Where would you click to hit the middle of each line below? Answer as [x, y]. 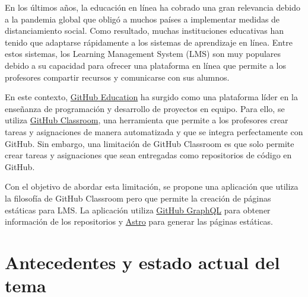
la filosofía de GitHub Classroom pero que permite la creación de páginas [138, 198]
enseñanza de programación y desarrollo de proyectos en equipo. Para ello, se [145, 108]
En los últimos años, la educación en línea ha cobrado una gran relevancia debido [153, 7]
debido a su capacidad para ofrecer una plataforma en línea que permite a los [146, 65]
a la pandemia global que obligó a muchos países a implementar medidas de [142, 19]
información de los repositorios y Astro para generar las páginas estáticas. [139, 221]
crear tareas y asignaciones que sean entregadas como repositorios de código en [148, 155]
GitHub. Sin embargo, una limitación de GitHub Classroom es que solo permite [150, 143]
